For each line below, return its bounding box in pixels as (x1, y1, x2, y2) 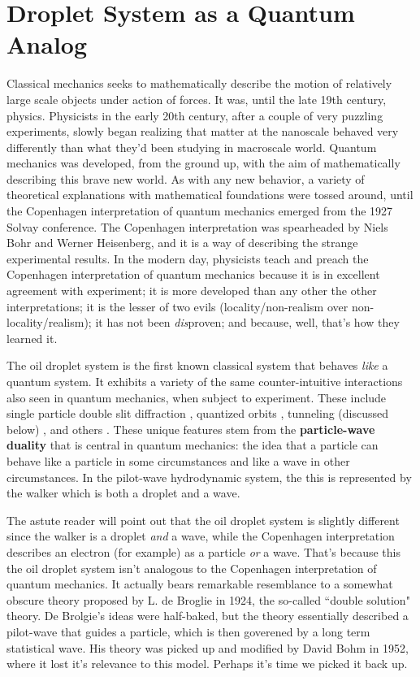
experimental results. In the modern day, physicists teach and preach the (6, 250, 369, 267)
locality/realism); (6, 314, 92, 331)
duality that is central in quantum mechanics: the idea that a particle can (6, 436, 379, 454)
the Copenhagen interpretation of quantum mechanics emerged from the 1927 (6, 202, 393, 219)
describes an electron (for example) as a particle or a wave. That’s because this (6, 543, 401, 560)
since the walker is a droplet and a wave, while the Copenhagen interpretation (6, 527, 395, 545)
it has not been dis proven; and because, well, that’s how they (95, 314, 400, 331)
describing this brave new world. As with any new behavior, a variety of (6, 170, 365, 187)
